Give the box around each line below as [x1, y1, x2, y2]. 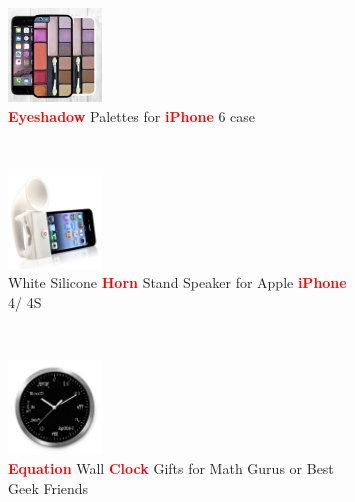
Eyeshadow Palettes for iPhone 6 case [8, 106, 256, 127]
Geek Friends [8, 477, 89, 498]
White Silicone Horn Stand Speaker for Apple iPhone [8, 272, 347, 293]
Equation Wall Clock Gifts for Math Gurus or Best [8, 458, 334, 479]
